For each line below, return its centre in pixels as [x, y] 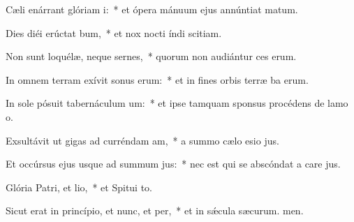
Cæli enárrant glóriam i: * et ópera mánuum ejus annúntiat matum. [152, 9]
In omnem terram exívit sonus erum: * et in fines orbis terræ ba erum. [157, 79]
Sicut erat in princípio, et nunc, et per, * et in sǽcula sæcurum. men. [155, 210]
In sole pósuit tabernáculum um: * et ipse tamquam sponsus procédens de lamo [177, 103]
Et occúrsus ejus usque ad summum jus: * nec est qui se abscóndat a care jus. [173, 164]
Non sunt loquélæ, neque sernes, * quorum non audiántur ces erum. [151, 56]
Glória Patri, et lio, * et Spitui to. [79, 187]
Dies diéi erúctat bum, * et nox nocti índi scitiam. [114, 32]
